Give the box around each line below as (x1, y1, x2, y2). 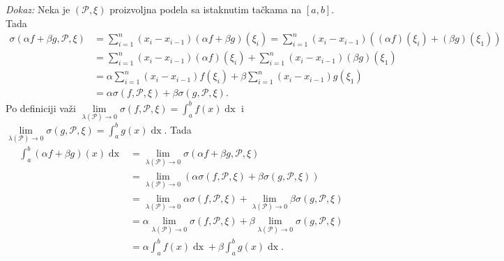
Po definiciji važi (6, 100, 76, 115)
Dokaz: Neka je (6, 2, 70, 16)
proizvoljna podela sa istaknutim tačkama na (109, 2, 302, 16)
